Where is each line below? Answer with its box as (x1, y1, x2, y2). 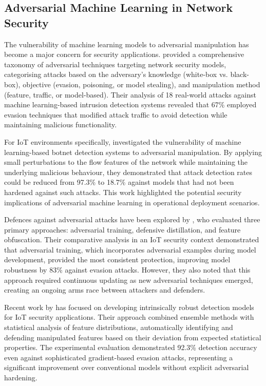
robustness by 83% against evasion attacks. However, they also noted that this (4, 264, 251, 275)
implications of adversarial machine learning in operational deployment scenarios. (4, 197, 260, 207)
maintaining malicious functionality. (4, 119, 117, 130)
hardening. (4, 372, 37, 382)
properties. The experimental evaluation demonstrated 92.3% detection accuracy (4, 342, 257, 353)
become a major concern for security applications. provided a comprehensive (4, 49, 244, 60)
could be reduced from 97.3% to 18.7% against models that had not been (4, 177, 234, 187)
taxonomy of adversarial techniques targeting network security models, (4, 59, 226, 69)
